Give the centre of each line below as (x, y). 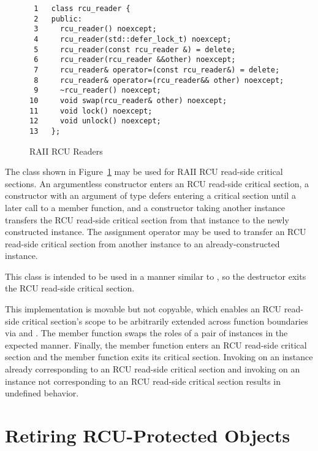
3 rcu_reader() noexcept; (95, 29)
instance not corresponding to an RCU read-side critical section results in (143, 381)
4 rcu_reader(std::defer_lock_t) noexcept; (133, 39)
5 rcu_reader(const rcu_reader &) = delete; (135, 49)
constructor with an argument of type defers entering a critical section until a (150, 195)
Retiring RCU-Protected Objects (148, 435)
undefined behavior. (42, 393)
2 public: (58, 19)
